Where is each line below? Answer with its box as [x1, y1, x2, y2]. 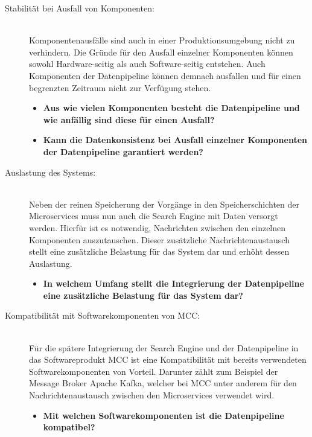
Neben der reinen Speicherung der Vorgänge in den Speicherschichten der [29, 197, 299, 210]
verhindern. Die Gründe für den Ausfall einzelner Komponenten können [29, 45, 293, 58]
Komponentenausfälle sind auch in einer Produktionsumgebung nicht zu [29, 34, 295, 46]
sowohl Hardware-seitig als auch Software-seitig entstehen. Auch [29, 57, 266, 70]
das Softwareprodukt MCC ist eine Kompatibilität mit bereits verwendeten [29, 353, 307, 366]
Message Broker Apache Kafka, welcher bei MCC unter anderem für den [29, 377, 297, 389]
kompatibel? [43, 421, 95, 433]
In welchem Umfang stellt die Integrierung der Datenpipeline [43, 277, 304, 290]
